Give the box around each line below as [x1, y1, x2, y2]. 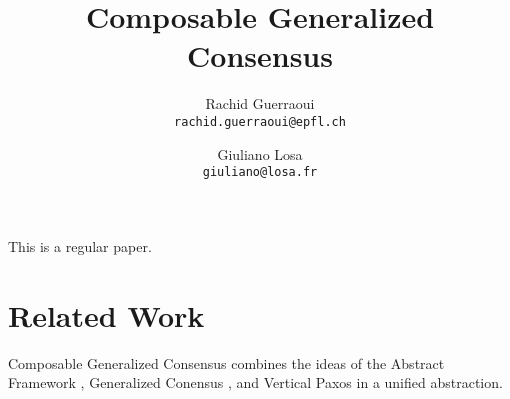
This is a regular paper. [8, 235, 152, 256]
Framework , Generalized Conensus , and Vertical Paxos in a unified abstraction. [8, 372, 503, 393]
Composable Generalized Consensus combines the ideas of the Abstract [8, 352, 445, 373]
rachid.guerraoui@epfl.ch [174, 114, 346, 129]
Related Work [8, 294, 205, 335]
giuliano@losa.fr [202, 165, 318, 180]
